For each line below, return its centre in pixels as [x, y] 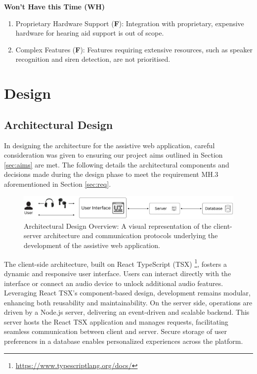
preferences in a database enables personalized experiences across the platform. [124, 341]
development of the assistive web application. [92, 245]
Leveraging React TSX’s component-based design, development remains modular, [127, 293]
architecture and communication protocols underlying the [131, 235]
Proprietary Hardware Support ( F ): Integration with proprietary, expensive [130, 23]
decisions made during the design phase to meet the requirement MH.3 [111, 174]
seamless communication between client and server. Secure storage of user [115, 331]
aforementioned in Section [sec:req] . [58, 184]
